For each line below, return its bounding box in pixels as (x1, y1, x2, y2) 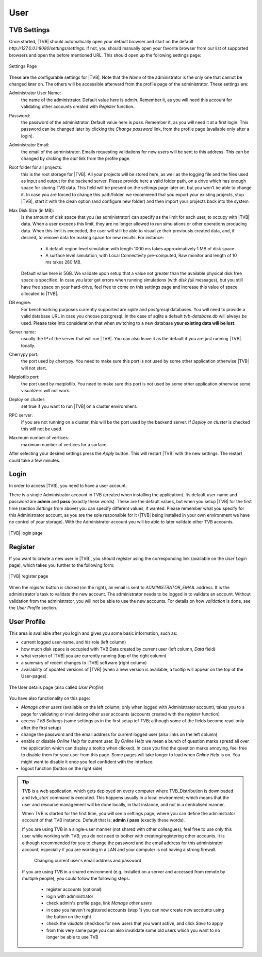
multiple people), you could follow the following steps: (22, 875, 131, 882)
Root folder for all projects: (9, 164, 63, 170)
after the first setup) (21, 725, 62, 731)
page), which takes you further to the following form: (9, 562, 115, 568)
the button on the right (46, 914, 92, 920)
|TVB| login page (9, 530, 43, 536)
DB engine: (9, 299, 32, 306)
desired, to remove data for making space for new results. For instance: (21, 235, 164, 241)
